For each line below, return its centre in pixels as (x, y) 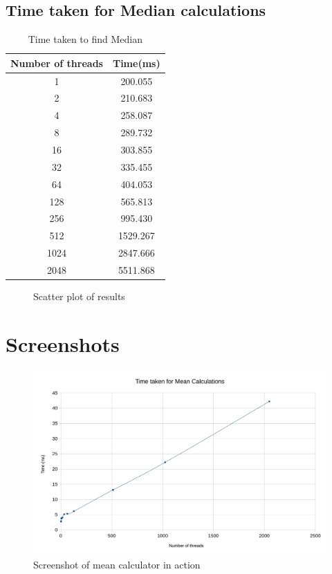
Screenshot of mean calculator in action (117, 564)
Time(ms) (136, 63)
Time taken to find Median (85, 39)
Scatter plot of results (79, 296)
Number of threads (57, 63)
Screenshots (63, 343)
